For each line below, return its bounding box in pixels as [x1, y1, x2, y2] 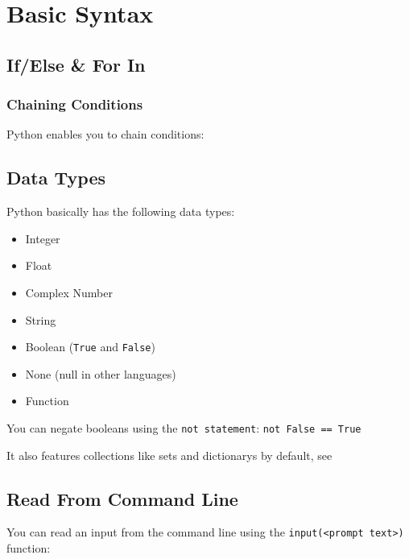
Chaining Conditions [6, 94, 143, 114]
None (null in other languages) [25, 365, 176, 382]
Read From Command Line [6, 486, 238, 511]
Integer [25, 230, 60, 246]
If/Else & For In [6, 52, 146, 77]
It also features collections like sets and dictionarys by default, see [6, 446, 333, 463]
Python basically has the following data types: [6, 203, 235, 220]
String [25, 311, 56, 328]
